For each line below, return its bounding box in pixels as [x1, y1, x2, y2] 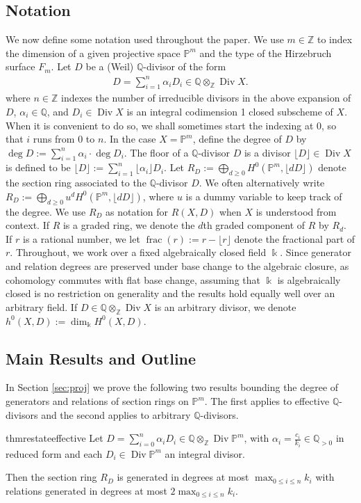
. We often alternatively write [199, 175, 325, 190]
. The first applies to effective [204, 394, 330, 408]
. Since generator [280, 245, 352, 260]
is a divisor [244, 145, 291, 159]
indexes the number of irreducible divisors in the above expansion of [60, 90, 351, 105]
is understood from [255, 204, 337, 218]
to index [317, 32, 353, 47]
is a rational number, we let [22, 231, 140, 246]
